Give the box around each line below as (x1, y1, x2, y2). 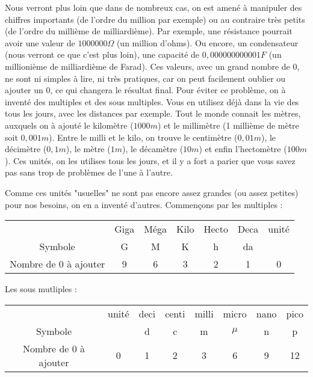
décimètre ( (5, 143, 47, 155)
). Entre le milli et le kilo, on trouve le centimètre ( (49, 130, 238, 143)
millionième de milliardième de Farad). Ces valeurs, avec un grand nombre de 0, (5, 60, 300, 72)
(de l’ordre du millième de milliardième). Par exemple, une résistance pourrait (5, 25, 293, 37)
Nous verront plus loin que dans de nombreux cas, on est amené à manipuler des (5, 1, 302, 13)
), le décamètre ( (122, 143, 184, 155)
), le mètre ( (66, 143, 111, 155)
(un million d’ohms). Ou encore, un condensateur (116, 36, 299, 49)
